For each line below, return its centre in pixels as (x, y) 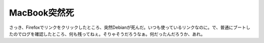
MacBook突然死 (42, 13)
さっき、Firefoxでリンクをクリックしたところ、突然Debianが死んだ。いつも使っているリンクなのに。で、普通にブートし (130, 27)
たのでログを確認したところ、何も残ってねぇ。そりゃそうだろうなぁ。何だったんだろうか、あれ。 (107, 34)
